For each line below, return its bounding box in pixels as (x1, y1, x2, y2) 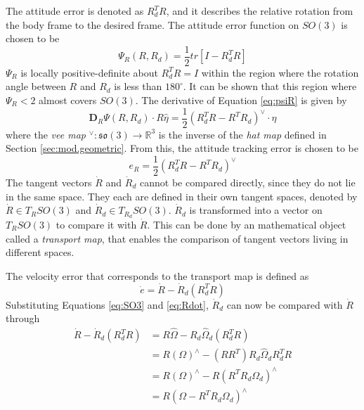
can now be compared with (226, 297, 343, 312)
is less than (114, 79, 162, 94)
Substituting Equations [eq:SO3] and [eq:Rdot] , (6, 297, 209, 312)
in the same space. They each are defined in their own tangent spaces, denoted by (6, 188, 358, 203)
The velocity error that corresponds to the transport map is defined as (6, 268, 309, 283)
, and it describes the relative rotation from (166, 4, 353, 18)
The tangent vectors (6, 174, 92, 189)
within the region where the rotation (201, 65, 359, 79)
